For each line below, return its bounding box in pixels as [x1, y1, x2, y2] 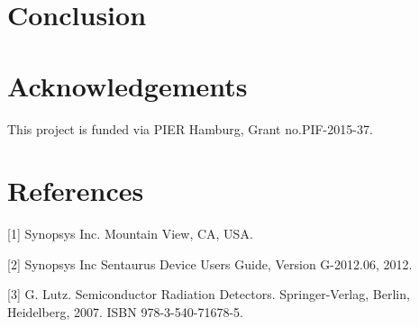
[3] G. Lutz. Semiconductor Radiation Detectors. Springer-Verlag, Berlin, [7, 285, 410, 304]
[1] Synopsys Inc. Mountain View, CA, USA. [7, 224, 253, 243]
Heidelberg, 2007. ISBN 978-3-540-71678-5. [7, 303, 243, 321]
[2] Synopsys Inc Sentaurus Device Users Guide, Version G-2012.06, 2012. [7, 254, 413, 273]
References [7, 172, 144, 209]
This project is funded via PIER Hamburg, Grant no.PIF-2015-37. [7, 119, 373, 138]
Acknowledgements [7, 67, 248, 104]
